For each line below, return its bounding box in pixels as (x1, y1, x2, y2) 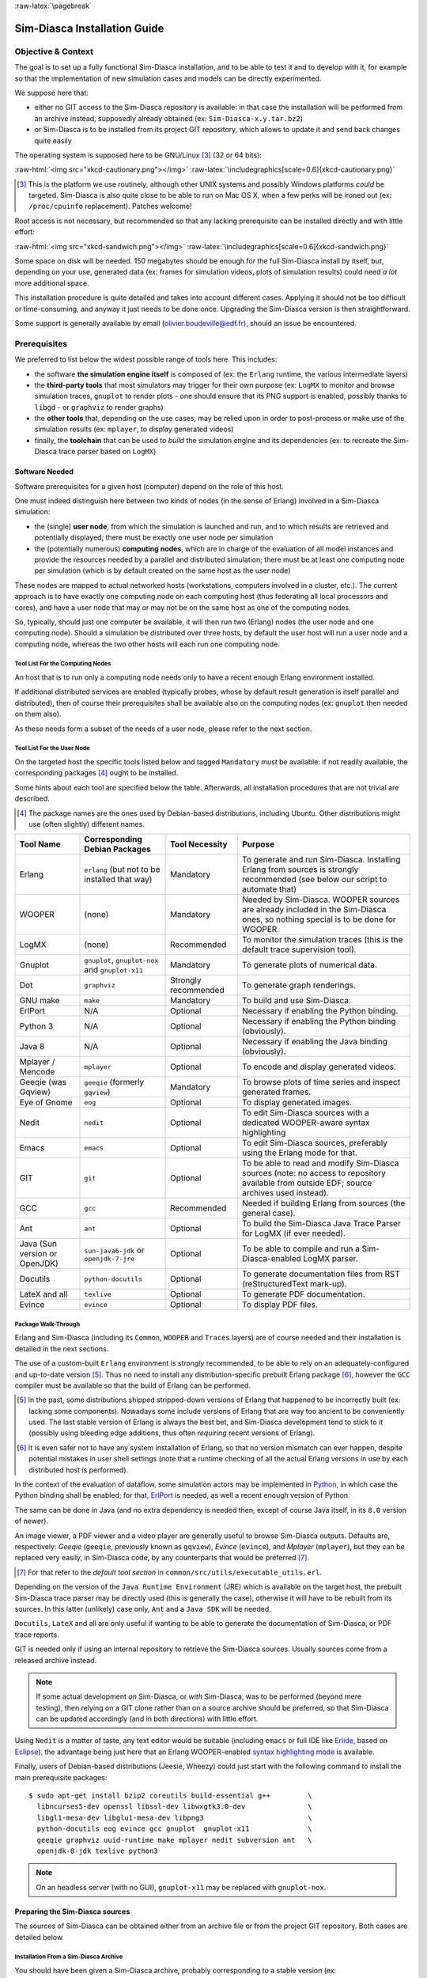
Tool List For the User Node (14, 745, 91, 752)
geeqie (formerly (84, 1077, 145, 1088)
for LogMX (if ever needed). (241, 1228, 346, 1239)
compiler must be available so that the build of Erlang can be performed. (14, 1381, 251, 1390)
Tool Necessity (170, 839, 229, 850)
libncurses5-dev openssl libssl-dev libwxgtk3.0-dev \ (36, 1802, 312, 1811)
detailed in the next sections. (14, 1343, 109, 1353)
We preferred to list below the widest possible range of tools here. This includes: (14, 354, 278, 364)
